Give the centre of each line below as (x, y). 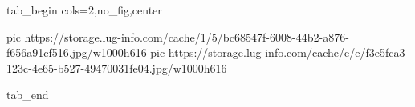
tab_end (28, 95)
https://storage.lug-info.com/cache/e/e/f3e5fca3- (289, 52)
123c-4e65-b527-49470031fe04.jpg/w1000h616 (117, 67)
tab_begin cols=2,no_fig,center (84, 10)
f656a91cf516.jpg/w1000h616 (77, 52)
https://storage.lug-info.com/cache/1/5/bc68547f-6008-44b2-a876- (187, 36)
